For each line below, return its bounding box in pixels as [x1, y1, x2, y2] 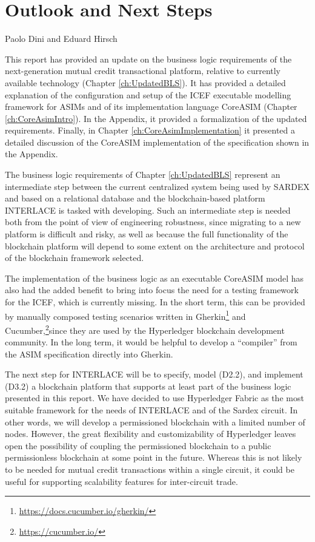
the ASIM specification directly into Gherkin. [5, 347, 173, 360]
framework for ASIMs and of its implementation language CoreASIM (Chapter [5, 100, 297, 113]
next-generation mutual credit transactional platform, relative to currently [5, 64, 280, 77]
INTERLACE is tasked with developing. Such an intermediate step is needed [5, 203, 291, 216]
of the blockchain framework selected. [5, 251, 144, 264]
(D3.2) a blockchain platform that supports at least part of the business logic [5, 379, 291, 392]
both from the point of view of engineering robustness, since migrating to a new [5, 215, 301, 228]
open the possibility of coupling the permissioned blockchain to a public [5, 439, 271, 452]
